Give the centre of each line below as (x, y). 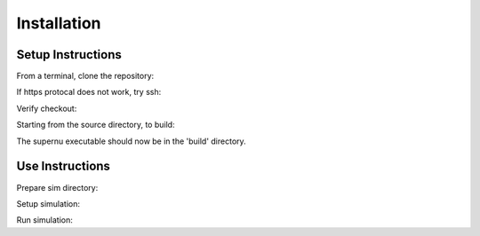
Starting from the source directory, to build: (96, 125)
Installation (59, 23)
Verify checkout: (47, 108)
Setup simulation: (48, 203)
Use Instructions (64, 166)
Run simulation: (44, 220)
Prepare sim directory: (57, 187)
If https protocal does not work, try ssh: (89, 92)
